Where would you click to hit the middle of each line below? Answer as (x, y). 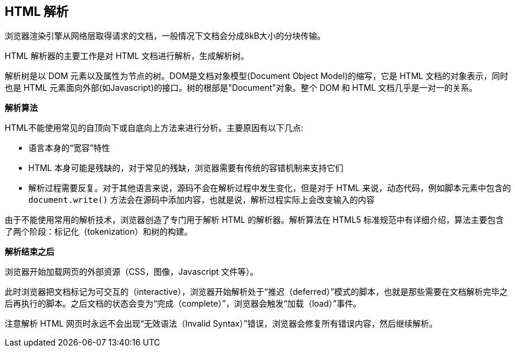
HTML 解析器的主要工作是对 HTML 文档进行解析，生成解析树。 (127, 56)
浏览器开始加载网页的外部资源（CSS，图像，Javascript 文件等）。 (132, 272)
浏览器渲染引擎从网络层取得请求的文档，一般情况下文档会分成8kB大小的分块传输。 (165, 36)
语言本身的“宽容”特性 (69, 148)
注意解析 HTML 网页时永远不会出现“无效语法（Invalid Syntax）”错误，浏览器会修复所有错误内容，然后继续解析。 (221, 324)
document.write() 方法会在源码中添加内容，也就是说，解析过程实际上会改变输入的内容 (201, 200)
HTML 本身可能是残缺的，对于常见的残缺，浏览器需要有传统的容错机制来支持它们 (186, 168)
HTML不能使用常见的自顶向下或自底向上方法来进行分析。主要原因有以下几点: (154, 128)
